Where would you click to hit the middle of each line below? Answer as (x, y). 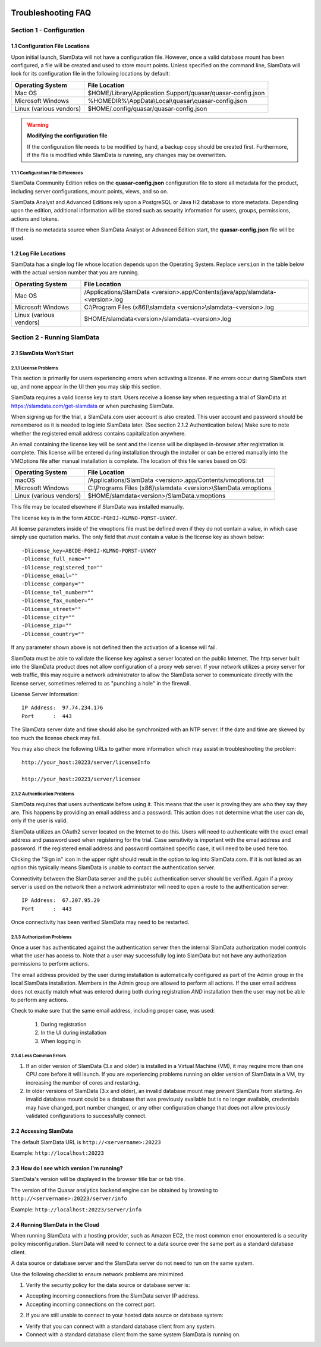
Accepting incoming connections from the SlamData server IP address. (113, 1296)
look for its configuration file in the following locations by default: (91, 74)
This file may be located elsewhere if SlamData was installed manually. (97, 507)
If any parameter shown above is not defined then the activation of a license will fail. (114, 647)
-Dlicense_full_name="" (56, 559)
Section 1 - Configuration (48, 30)
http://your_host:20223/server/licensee (81, 779)
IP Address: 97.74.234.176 (62, 708)
